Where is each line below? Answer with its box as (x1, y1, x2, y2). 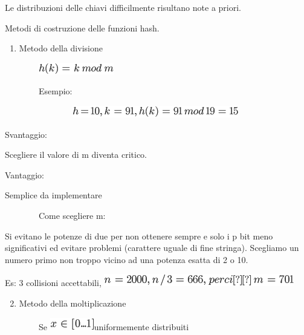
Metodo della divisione (19, 42, 103, 54)
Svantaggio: (5, 128, 48, 140)
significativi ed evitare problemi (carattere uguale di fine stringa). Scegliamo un (5, 241, 299, 254)
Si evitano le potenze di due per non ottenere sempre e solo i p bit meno (5, 229, 273, 242)
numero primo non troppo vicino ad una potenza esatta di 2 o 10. (5, 253, 248, 265)
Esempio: (38, 85, 73, 97)
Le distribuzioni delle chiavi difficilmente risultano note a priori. (5, 1, 241, 13)
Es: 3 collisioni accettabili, (5, 276, 102, 289)
